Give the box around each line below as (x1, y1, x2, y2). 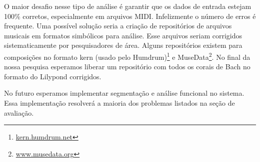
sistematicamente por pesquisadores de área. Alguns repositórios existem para (4, 40, 242, 50)
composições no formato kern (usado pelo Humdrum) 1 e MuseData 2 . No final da (4, 50, 250, 62)
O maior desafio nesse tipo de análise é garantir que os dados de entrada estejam (4, 1, 251, 11)
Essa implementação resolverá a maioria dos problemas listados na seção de (4, 98, 235, 108)
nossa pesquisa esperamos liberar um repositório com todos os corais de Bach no (4, 61, 250, 72)
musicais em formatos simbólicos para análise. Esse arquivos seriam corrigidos (4, 30, 242, 40)
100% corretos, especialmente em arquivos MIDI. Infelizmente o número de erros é (4, 10, 256, 21)
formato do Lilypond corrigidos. (4, 71, 101, 81)
